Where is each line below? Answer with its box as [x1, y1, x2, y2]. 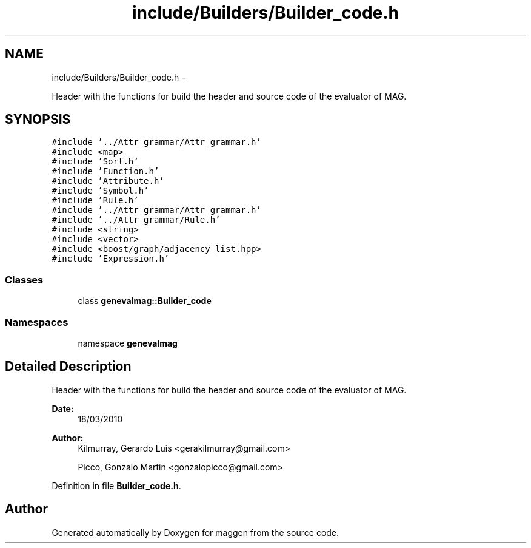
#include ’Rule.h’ [52, 195, 139, 206]
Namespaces [5, 316, 68, 328]
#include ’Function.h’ [52, 166, 159, 177]
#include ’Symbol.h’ [52, 186, 149, 196]
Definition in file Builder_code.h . [52, 480, 181, 491]
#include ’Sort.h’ [52, 157, 139, 167]
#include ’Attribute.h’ [52, 176, 164, 186]
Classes [5, 273, 44, 286]
